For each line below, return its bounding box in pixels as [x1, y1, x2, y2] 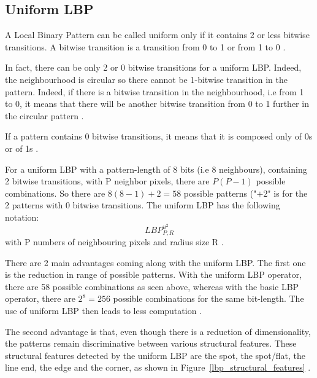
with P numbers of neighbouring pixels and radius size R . [5, 235, 224, 248]
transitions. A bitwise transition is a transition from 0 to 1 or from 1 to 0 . [5, 40, 286, 53]
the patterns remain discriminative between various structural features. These [5, 337, 297, 350]
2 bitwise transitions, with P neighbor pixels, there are [5, 175, 210, 187]
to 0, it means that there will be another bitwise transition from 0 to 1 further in [5, 97, 309, 110]
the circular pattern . [5, 109, 84, 122]
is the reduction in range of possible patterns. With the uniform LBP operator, [5, 268, 302, 281]
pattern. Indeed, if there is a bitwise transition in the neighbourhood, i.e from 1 [5, 85, 304, 98]
